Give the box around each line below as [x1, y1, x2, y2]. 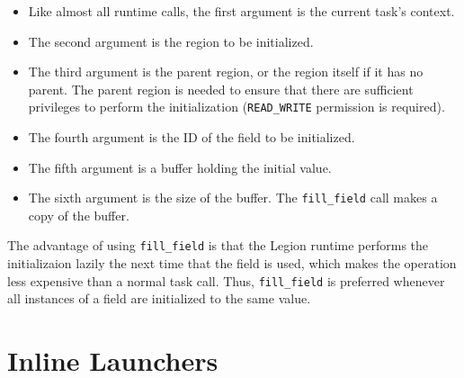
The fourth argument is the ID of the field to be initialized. [28, 128, 355, 147]
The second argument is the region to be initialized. [28, 31, 314, 50]
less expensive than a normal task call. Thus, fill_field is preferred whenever [7, 271, 445, 290]
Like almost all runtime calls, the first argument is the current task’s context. [28, 2, 455, 20]
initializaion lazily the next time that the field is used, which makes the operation [7, 254, 457, 273]
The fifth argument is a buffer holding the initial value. [28, 157, 332, 176]
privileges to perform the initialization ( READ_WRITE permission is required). [28, 97, 445, 116]
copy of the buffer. [28, 205, 129, 224]
